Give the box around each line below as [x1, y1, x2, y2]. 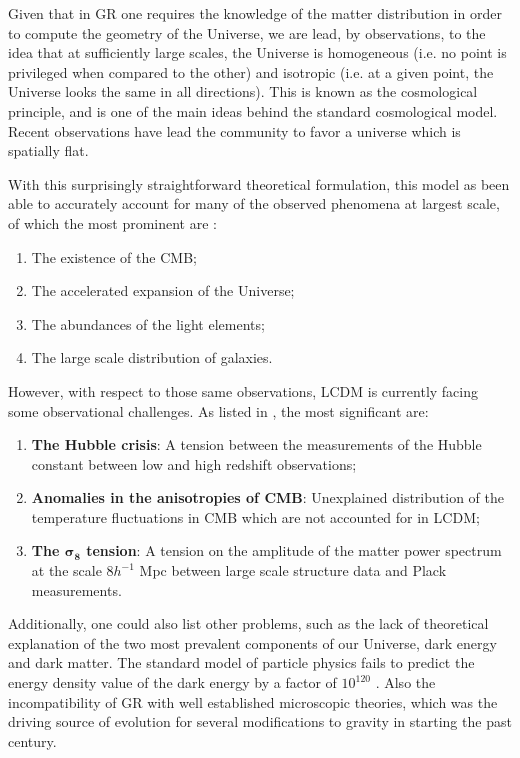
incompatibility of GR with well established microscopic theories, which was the [8, 691, 498, 712]
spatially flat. [8, 140, 89, 161]
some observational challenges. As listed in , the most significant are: [8, 400, 429, 421]
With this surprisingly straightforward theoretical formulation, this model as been [8, 173, 510, 194]
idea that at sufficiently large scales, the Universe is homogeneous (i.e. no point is [8, 42, 507, 63]
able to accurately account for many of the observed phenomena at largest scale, [8, 193, 500, 214]
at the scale [31, 560, 102, 581]
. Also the [375, 672, 436, 693]
